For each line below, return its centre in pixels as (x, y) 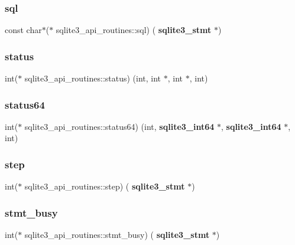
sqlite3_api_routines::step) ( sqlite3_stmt (105, 186)
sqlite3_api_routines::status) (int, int (93, 78)
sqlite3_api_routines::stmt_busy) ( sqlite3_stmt (117, 235)
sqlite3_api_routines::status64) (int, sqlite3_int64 (119, 126)
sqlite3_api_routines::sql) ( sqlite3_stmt (134, 30)
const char (23, 30)
